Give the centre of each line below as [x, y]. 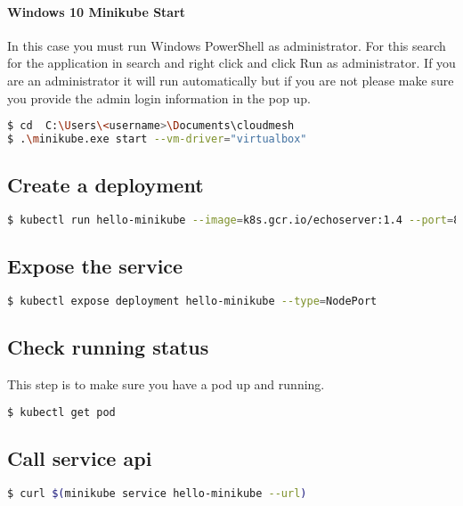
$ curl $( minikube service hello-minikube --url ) [157, 493]
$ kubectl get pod [61, 412]
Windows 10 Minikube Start [97, 11]
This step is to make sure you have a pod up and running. [166, 384]
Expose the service [95, 266]
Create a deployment [106, 185]
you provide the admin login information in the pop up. [159, 98]
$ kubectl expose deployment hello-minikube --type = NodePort [192, 302]
